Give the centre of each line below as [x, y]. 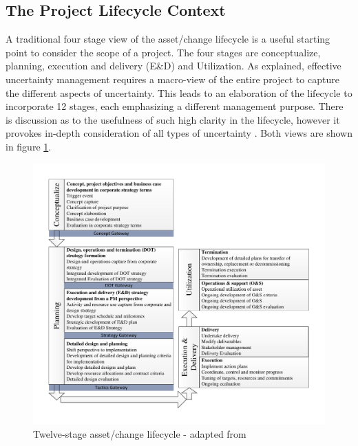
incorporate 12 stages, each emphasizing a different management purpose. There [175, 106]
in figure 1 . [29, 146]
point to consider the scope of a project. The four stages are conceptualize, [163, 52]
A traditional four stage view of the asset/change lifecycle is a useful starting [168, 39]
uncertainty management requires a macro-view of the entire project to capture [172, 79]
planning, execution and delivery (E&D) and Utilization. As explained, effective [173, 66]
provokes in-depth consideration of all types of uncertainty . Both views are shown [179, 133]
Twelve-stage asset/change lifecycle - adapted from [140, 433]
